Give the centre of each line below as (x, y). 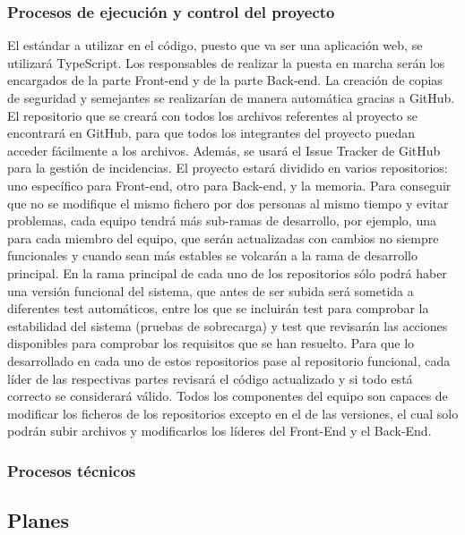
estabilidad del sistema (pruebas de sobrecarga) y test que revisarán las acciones (228, 325)
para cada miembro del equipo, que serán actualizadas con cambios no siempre (223, 238)
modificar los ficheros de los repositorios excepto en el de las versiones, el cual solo (233, 413)
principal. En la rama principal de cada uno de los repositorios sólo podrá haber (227, 272)
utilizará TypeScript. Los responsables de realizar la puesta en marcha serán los (226, 62)
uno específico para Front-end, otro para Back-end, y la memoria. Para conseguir (229, 185)
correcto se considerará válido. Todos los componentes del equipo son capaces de (228, 396)
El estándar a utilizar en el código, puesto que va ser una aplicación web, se (215, 45)
